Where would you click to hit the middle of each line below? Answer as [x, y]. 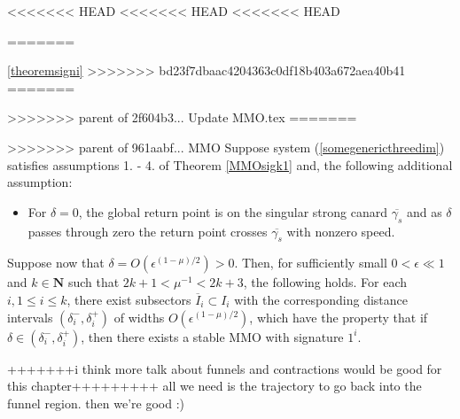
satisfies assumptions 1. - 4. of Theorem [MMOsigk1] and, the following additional [230, 164]
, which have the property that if [339, 317]
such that [94, 282]
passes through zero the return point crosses [148, 231]
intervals [30, 317]
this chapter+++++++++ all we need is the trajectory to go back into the [214, 386]
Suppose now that [56, 263]
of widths [139, 317]
